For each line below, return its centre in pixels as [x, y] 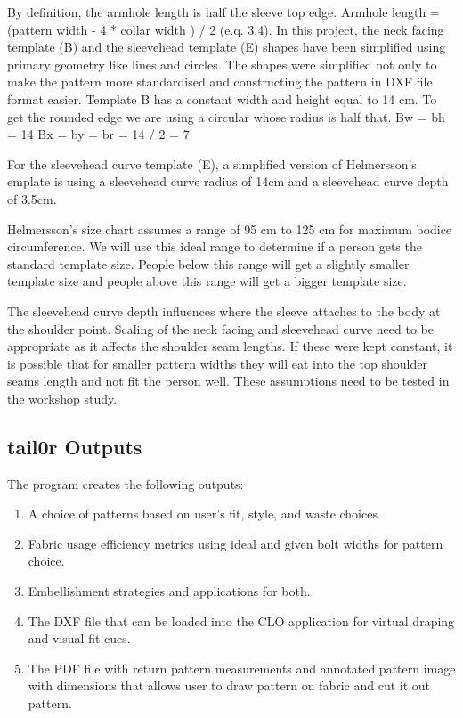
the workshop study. [62, 398]
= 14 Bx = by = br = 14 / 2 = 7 [98, 134]
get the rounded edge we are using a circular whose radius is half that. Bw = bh [226, 116]
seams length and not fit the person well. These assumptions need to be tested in [228, 381]
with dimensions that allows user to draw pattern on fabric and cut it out [229, 685]
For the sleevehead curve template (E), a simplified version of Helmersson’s [212, 163]
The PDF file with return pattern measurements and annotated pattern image [242, 668]
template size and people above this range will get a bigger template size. [207, 281]
